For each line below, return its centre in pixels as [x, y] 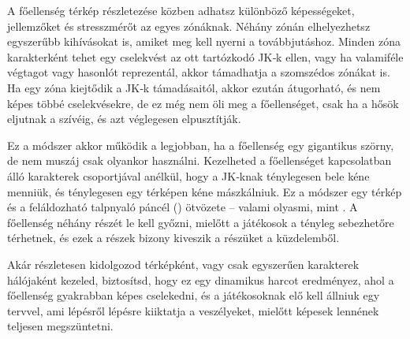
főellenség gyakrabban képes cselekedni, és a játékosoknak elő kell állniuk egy [194, 295]
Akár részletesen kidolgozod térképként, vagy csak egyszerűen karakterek [183, 264]
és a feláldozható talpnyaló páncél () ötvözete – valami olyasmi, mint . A [183, 207]
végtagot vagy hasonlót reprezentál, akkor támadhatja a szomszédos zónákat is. [199, 72]
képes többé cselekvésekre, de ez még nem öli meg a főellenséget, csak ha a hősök [203, 103]
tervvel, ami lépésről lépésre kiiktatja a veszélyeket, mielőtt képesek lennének [193, 310]
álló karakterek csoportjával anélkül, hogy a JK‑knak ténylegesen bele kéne [188, 175]
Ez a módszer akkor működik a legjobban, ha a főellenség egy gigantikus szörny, [201, 145]
